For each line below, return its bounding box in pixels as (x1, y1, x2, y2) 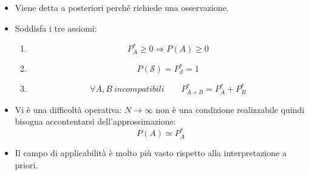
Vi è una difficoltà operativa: (15, 103, 122, 115)
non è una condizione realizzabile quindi (155, 103, 305, 115)
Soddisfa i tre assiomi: (15, 21, 97, 34)
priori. (15, 158, 38, 171)
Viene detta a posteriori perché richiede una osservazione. (15, 1, 229, 13)
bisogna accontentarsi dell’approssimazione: (15, 115, 176, 128)
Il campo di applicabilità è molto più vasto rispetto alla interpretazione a (15, 146, 287, 159)
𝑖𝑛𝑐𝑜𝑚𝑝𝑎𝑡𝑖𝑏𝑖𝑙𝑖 (114, 85, 165, 94)
